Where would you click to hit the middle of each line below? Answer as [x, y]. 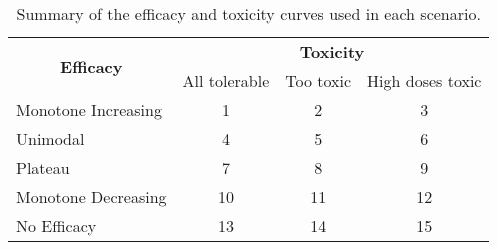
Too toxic [318, 80]
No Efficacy [56, 225]
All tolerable [226, 80]
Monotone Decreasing [91, 196]
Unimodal [50, 138]
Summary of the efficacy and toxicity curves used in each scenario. [248, 13]
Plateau [43, 167]
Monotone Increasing [89, 109]
